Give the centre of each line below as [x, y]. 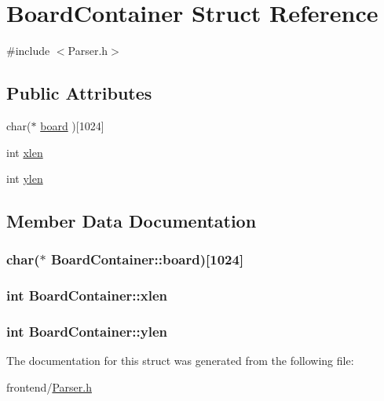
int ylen [25, 179]
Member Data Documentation [132, 221]
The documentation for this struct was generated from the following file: [180, 361]
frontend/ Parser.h [49, 386]
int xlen [25, 152]
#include [28, 51]
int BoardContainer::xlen [87, 295]
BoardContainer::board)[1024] [147, 259]
